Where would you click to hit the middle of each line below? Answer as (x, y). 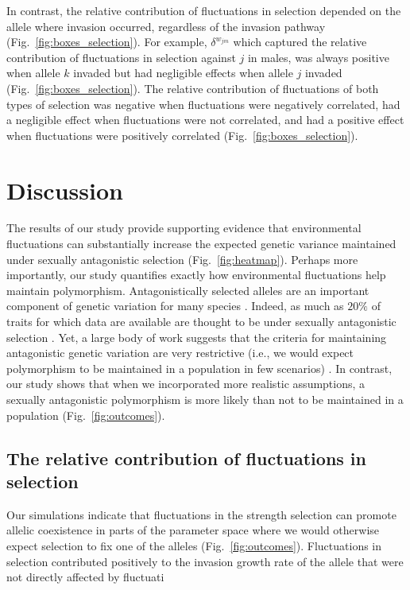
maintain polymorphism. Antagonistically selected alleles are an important (188, 290)
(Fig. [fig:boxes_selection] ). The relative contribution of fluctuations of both (193, 88)
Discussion (65, 190)
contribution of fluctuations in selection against (121, 57)
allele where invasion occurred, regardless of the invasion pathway (166, 26)
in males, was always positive (318, 57)
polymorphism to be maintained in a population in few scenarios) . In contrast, (199, 368)
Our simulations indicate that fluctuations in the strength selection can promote (201, 514)
